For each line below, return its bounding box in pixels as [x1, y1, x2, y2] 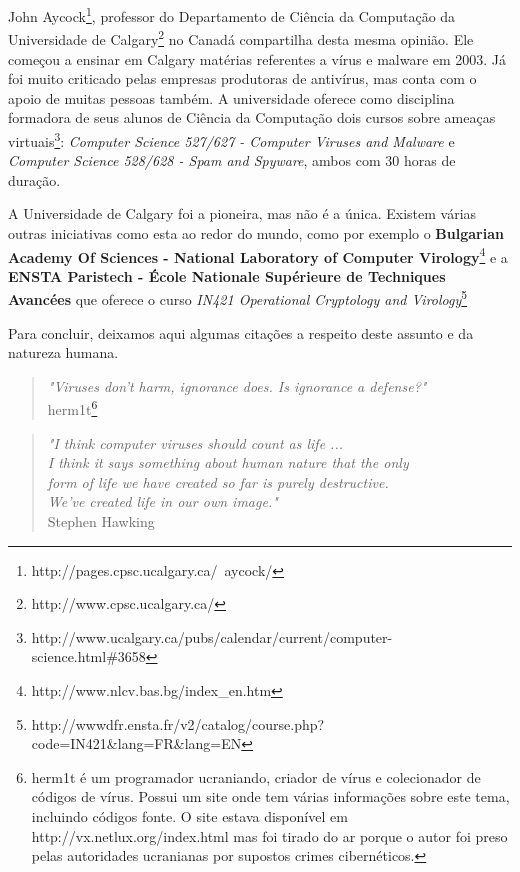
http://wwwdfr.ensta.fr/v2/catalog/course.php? [31, 713, 325, 734]
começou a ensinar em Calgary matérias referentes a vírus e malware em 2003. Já [8, 48, 507, 69]
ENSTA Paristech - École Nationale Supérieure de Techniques [8, 265, 446, 286]
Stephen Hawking [47, 511, 155, 531]
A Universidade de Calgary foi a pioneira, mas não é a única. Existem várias [8, 203, 477, 224]
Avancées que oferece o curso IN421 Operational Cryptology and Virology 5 [8, 286, 468, 309]
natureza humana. [8, 342, 119, 363]
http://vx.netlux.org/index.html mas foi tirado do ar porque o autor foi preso [31, 825, 508, 846]
